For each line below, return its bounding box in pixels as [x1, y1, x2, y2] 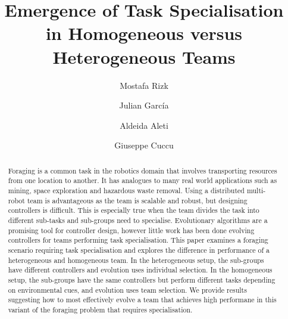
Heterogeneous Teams [52, 44, 236, 69]
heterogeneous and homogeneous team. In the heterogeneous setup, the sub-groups [8, 255, 264, 265]
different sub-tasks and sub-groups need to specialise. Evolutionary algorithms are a [8, 215, 268, 225]
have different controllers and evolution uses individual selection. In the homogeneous [8, 265, 273, 275]
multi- [246, 185, 266, 195]
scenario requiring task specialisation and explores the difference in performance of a [8, 244, 270, 255]
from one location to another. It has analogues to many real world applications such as [8, 175, 277, 185]
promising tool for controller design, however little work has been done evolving [8, 225, 255, 235]
